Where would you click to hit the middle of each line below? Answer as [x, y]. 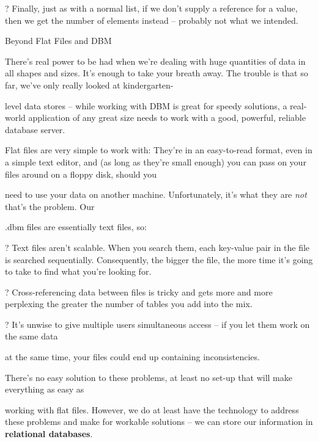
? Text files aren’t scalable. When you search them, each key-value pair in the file [157, 247]
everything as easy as [45, 389]
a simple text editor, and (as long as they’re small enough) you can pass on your [156, 161]
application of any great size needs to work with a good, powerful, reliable [167, 118]
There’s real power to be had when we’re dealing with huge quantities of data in [155, 61]
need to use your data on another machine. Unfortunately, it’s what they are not [156, 194]
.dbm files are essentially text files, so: [76, 227]
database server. [35, 129]
